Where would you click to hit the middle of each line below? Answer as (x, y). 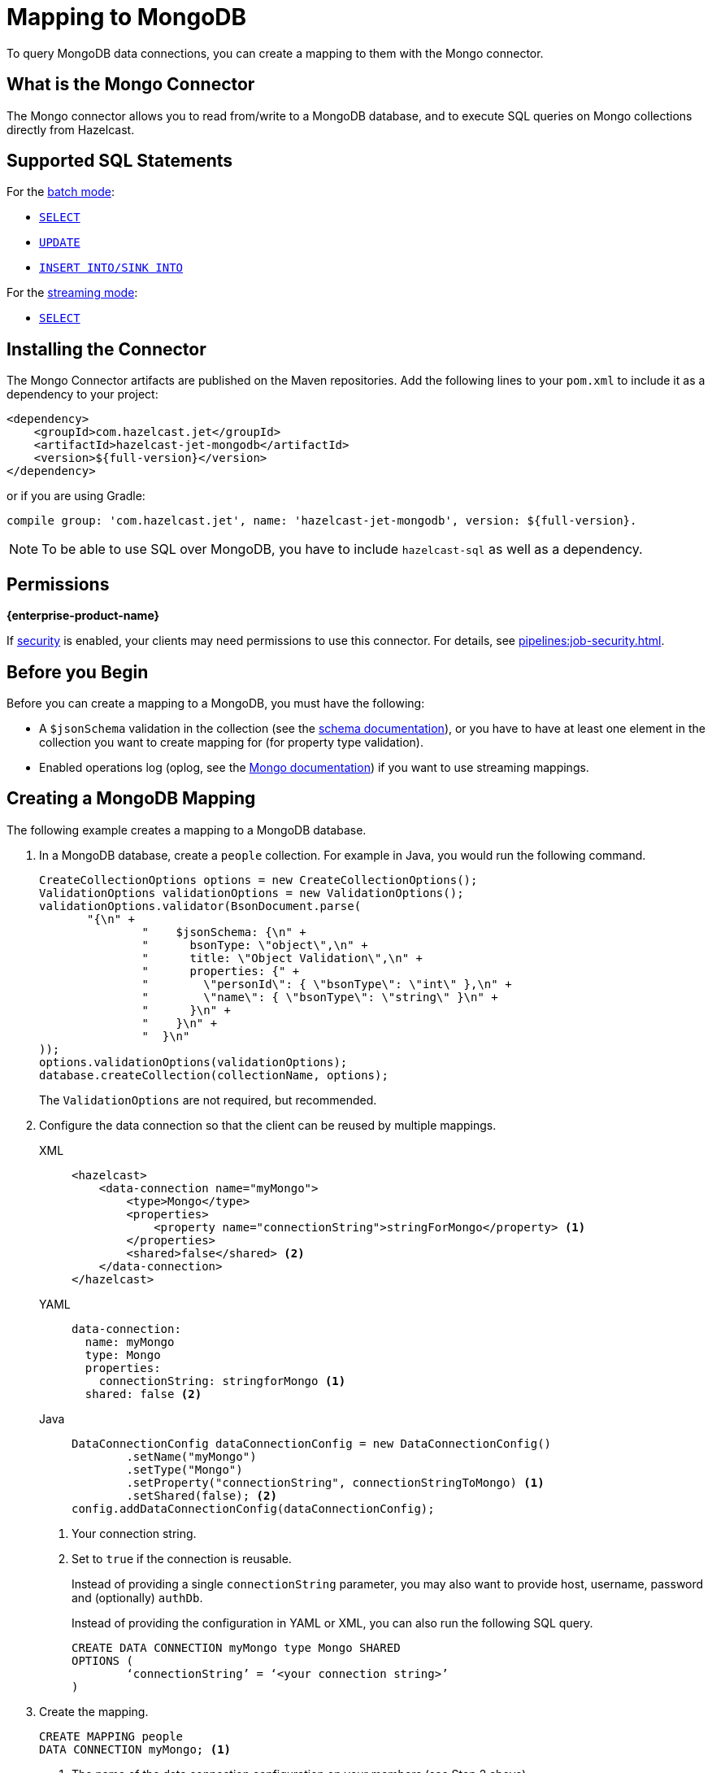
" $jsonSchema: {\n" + (224, 932)
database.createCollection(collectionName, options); (214, 1075)
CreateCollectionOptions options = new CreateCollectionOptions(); (258, 880)
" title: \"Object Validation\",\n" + (282, 958)
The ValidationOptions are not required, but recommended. (208, 1100)
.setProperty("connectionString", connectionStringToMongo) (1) (335, 1482)
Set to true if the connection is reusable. (182, 1558)
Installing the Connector (106, 349)
